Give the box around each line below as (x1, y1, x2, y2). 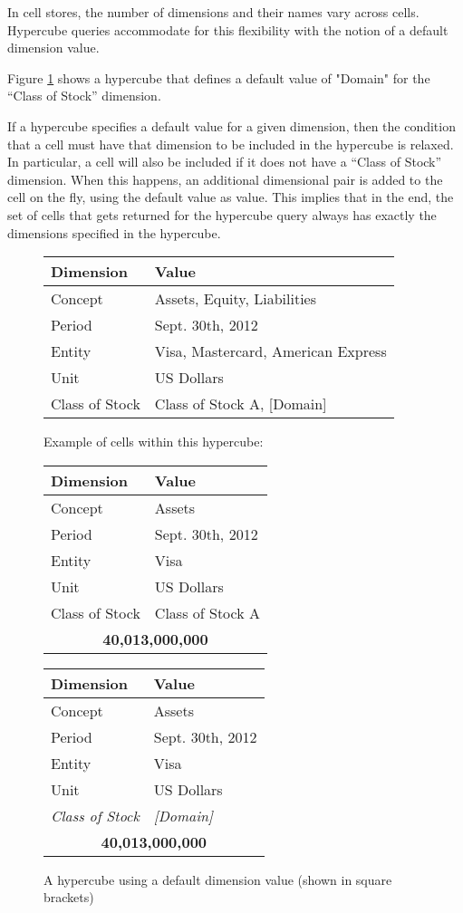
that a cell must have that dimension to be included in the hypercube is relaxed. (7, 134, 454, 153)
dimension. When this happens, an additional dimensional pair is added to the (7, 169, 443, 188)
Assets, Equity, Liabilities (154, 288, 316, 310)
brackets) (43, 888, 94, 907)
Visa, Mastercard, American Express (154, 341, 387, 362)
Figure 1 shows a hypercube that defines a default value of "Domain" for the (7, 68, 430, 87)
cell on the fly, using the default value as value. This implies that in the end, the (7, 187, 454, 207)
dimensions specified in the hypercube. (7, 223, 221, 242)
